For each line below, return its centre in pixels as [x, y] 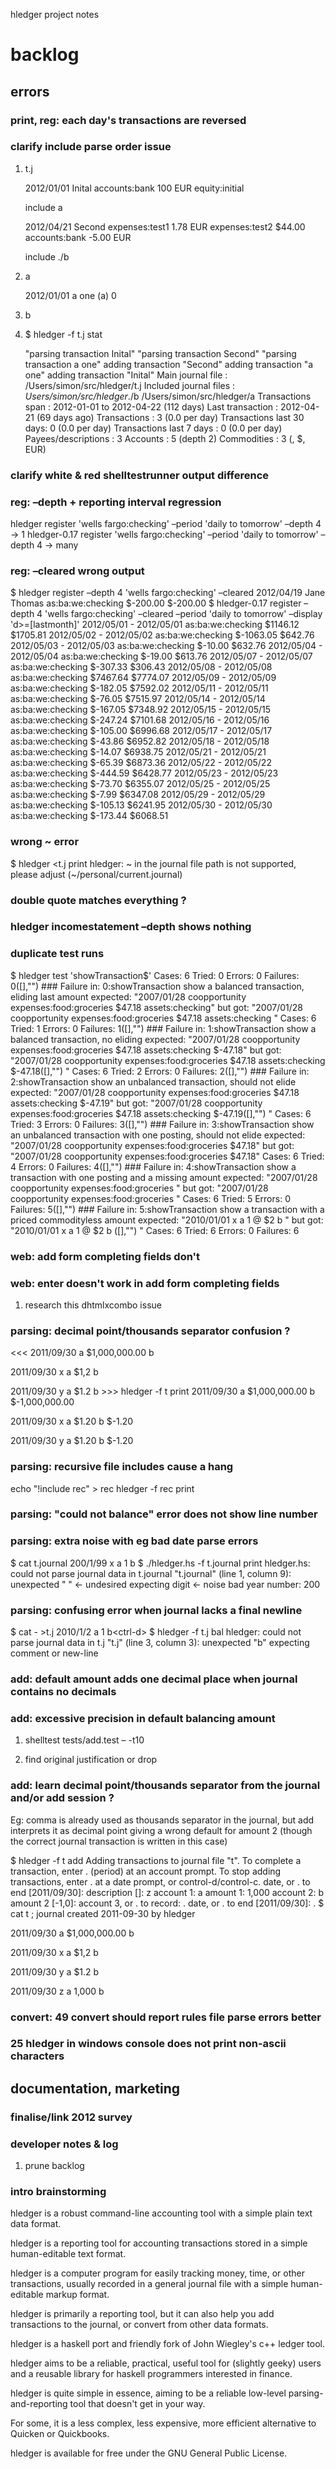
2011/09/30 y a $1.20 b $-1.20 [72, 1441]
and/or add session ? [62, 1798]
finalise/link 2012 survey [71, 2117]
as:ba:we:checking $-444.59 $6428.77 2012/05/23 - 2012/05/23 [144, 773]
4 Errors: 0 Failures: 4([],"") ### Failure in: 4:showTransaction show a [153, 1166]
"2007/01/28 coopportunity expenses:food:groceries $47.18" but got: [152, 1145]
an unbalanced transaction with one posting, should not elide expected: [158, 1135]
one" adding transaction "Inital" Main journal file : [126, 375]
